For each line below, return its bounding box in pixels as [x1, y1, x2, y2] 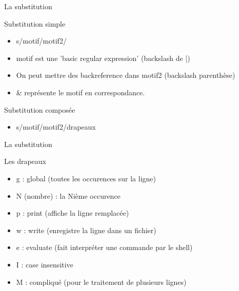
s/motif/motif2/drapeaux [16, 121, 96, 132]
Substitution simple [4, 18, 66, 29]
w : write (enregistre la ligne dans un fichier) [16, 224, 156, 235]
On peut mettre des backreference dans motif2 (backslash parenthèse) [16, 70, 235, 80]
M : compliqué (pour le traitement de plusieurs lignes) [16, 276, 187, 287]
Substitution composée [4, 104, 75, 115]
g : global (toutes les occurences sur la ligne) [16, 173, 156, 183]
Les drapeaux [4, 156, 46, 167]
